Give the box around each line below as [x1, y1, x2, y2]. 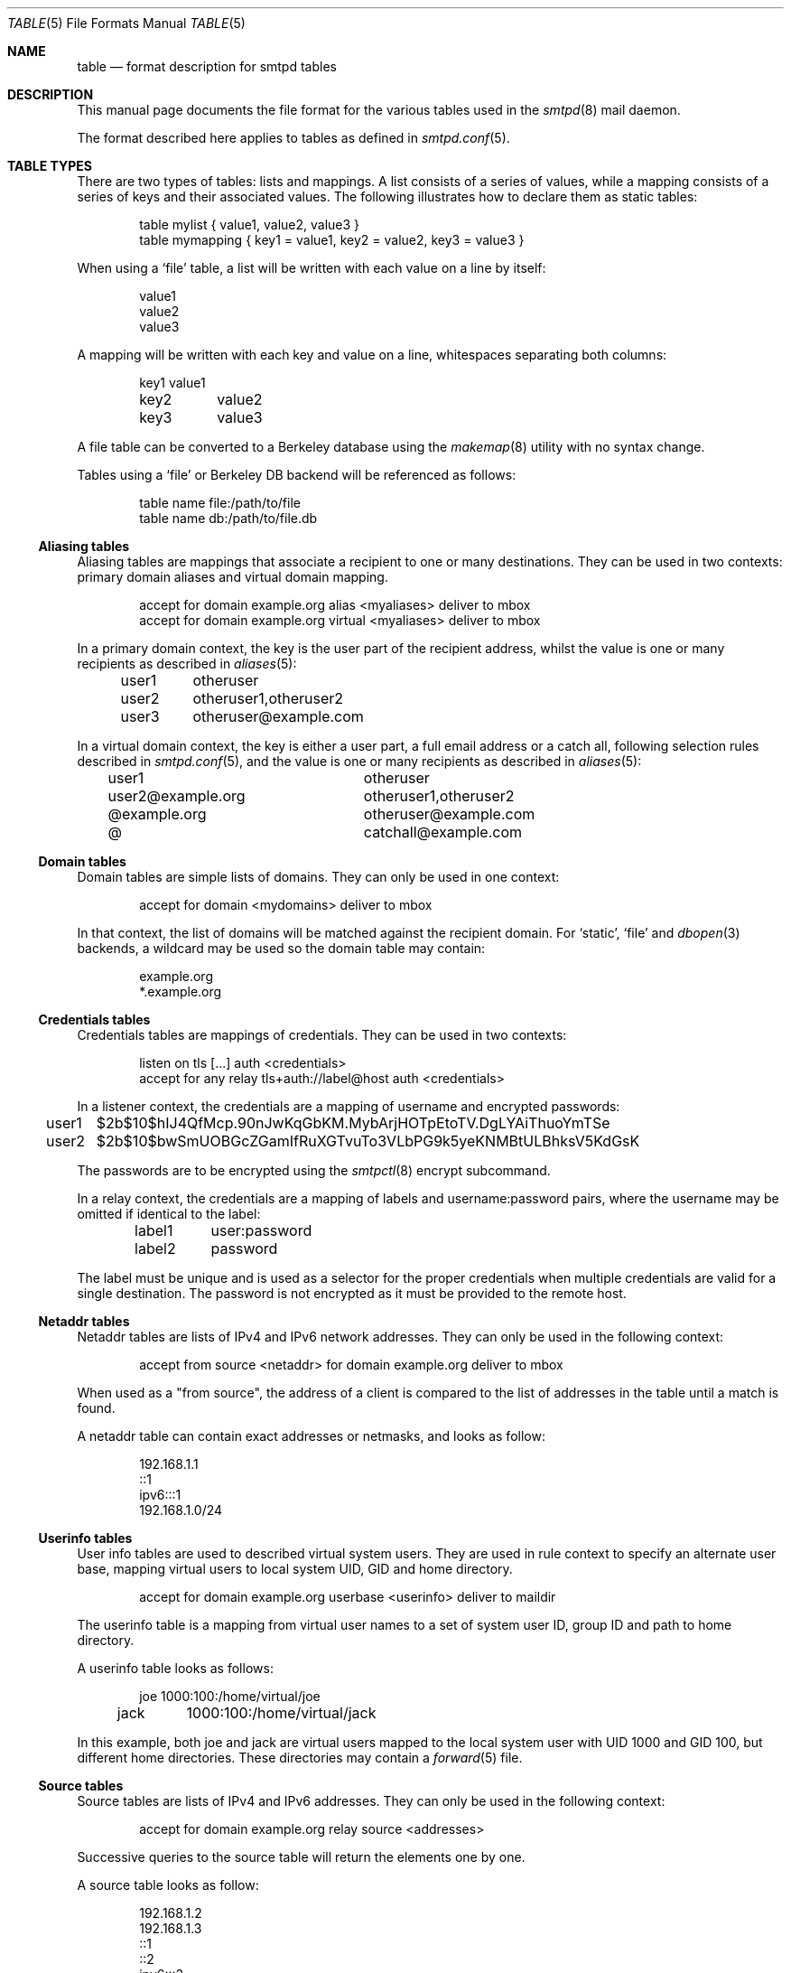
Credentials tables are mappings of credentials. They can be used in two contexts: [77, 1027, 567, 1043]
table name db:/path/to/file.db [139, 510, 318, 526]
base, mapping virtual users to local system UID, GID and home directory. [77, 1561, 513, 1576]
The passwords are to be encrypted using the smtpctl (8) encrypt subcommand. [77, 1163, 551, 1178]
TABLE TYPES [7, 158, 92, 173]
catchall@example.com [363, 823, 523, 841]
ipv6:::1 [139, 1487, 181, 1502]
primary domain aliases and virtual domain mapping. [77, 569, 388, 584]
